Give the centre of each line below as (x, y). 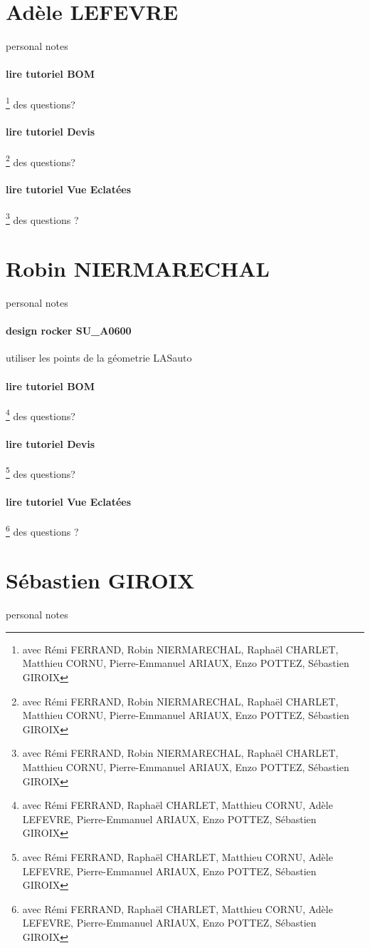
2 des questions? (41, 160)
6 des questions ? (42, 530)
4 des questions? (41, 414)
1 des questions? (41, 103)
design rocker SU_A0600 (69, 331)
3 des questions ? (42, 218)
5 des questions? (41, 472)
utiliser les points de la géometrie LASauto (99, 358)
